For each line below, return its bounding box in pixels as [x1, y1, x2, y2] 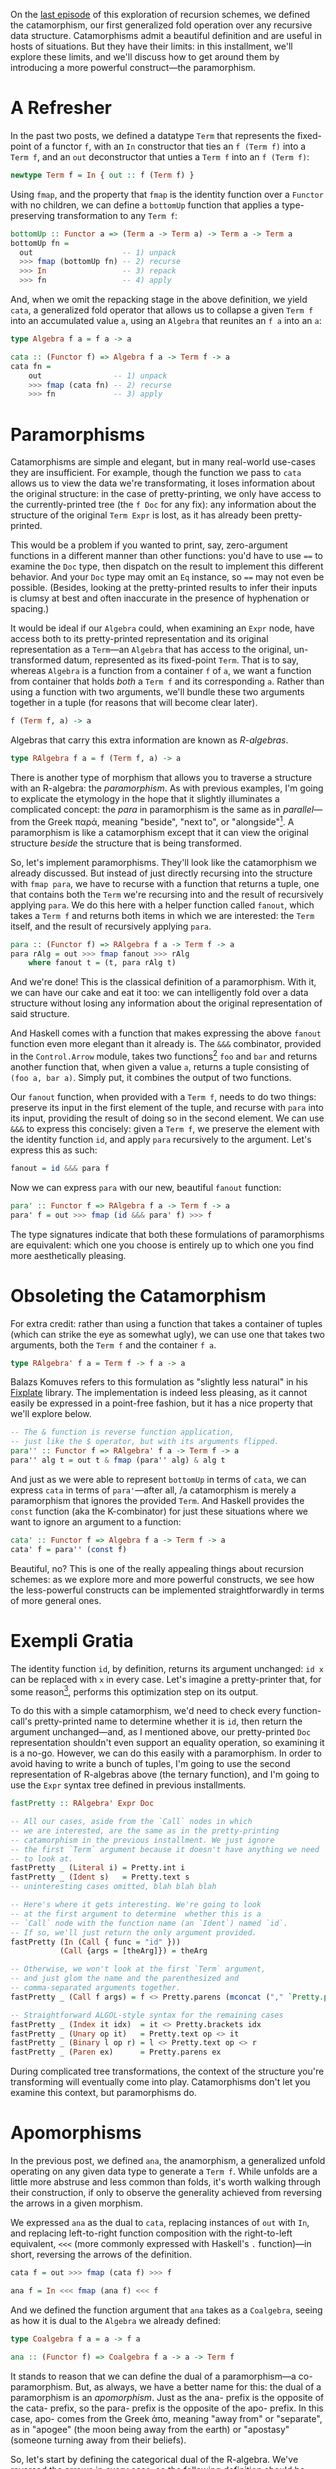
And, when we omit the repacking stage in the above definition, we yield [10, 294, 308, 306]
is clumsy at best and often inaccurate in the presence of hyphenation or [10, 592, 310, 604]
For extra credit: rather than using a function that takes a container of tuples [10, 1317, 323, 1329]
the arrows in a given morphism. [10, 2197, 143, 2209]
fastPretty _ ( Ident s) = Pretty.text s [10, 1872, 190, 1883]
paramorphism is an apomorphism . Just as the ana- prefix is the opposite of [10, 2391, 325, 2403]
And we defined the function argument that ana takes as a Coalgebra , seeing [10, 2304, 323, 2316]
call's [10, 1715, 33, 1728]
